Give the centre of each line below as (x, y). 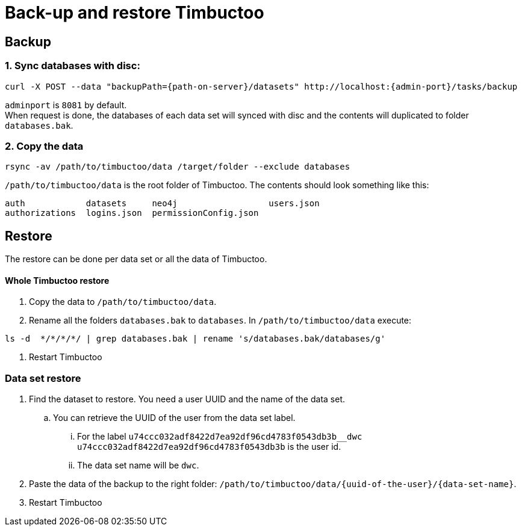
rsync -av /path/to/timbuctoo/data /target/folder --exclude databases (178, 167)
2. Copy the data (44, 146)
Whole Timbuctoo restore (57, 280)
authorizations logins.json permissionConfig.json (132, 213)
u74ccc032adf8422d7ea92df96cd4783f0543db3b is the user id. (209, 447)
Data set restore (43, 378)
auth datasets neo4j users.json (162, 204)
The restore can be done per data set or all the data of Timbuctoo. (136, 259)
